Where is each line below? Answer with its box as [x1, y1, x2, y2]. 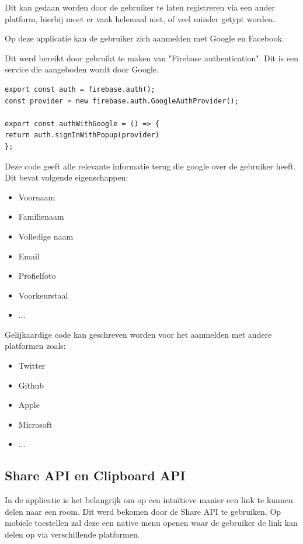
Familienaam [18, 210, 64, 223]
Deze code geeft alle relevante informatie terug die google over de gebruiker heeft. [5, 160, 296, 172]
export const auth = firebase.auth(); [5, 85, 155, 93]
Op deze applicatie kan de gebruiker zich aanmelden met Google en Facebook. [5, 32, 284, 44]
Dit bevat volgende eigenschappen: [5, 171, 128, 183]
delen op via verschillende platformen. [5, 528, 140, 540]
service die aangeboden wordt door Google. [5, 63, 159, 75]
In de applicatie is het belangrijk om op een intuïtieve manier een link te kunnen [5, 494, 293, 506]
